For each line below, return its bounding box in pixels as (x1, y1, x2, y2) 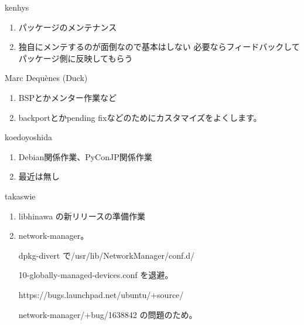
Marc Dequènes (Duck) (5, 72, 88, 84)
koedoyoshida (5, 131, 52, 143)
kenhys (5, 1, 29, 13)
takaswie (5, 189, 36, 202)
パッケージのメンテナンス (18, 21, 117, 33)
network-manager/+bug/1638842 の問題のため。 (18, 308, 197, 320)
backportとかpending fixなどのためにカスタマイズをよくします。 (18, 111, 262, 123)
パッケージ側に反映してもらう (18, 52, 133, 64)
